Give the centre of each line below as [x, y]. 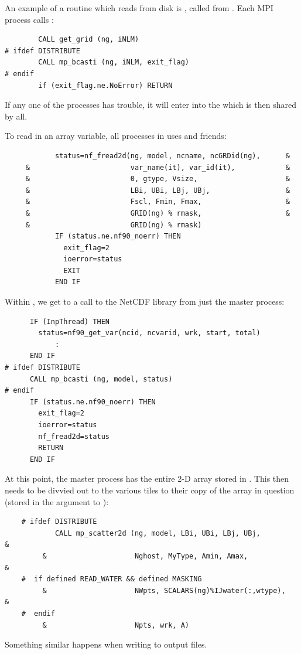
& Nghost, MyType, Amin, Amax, [145, 556]
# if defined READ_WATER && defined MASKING [112, 579]
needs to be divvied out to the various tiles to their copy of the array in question [150, 490]
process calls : [29, 19]
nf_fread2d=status [74, 436]
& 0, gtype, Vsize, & [158, 179]
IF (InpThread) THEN [69, 321]
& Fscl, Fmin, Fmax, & [158, 202]
